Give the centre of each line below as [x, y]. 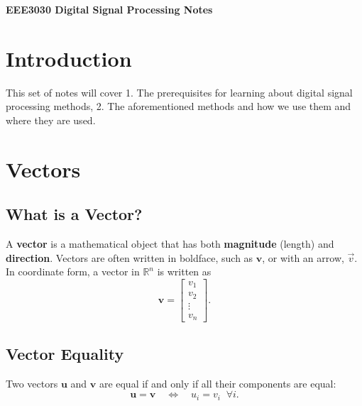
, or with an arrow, [303, 257]
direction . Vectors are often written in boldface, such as [130, 257]
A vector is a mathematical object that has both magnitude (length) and [170, 244]
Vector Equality [65, 353]
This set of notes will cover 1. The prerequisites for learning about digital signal [179, 92]
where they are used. [51, 120]
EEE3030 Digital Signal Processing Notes [109, 9]
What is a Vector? [74, 214]
